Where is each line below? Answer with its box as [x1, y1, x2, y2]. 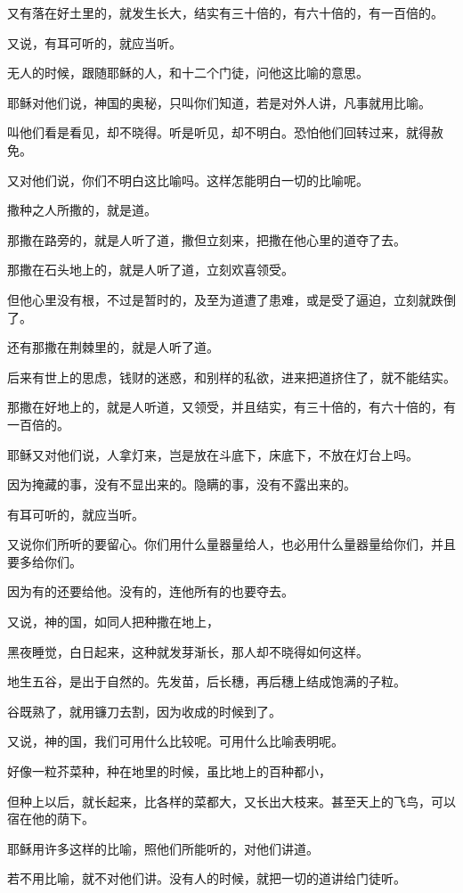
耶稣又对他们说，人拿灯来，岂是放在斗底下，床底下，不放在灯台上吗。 [7, 445, 418, 463]
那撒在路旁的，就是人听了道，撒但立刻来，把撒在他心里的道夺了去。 [7, 230, 406, 249]
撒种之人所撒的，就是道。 [7, 201, 157, 219]
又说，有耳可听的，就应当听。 [7, 33, 182, 52]
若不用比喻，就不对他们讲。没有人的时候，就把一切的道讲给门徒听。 [7, 869, 406, 888]
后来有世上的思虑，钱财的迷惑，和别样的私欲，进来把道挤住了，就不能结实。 [7, 367, 456, 386]
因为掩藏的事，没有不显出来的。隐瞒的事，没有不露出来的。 [7, 475, 356, 494]
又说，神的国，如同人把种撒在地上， [7, 612, 219, 631]
